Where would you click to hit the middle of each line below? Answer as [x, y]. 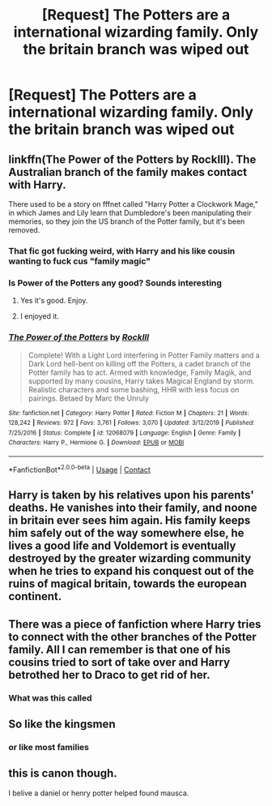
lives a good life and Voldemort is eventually [122, 546]
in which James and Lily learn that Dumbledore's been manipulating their [130, 213]
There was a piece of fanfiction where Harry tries [135, 624]
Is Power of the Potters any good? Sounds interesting [115, 283]
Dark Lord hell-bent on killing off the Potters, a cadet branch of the [139, 363]
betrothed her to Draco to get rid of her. [109, 675]
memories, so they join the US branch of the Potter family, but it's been [127, 221]
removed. [24, 230]
